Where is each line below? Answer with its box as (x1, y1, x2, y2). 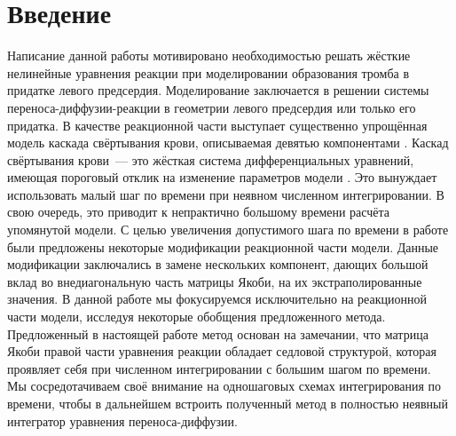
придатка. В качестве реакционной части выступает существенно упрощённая (7, 115, 428, 134)
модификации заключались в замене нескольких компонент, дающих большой (7, 255, 428, 273)
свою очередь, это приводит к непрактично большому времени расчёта (7, 202, 390, 221)
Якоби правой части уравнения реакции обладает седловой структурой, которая (7, 342, 436, 361)
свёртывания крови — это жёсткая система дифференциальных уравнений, (7, 150, 414, 169)
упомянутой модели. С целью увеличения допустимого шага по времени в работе (7, 220, 449, 239)
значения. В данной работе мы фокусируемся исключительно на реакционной (7, 289, 427, 308)
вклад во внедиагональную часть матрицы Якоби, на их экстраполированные (7, 272, 422, 290)
